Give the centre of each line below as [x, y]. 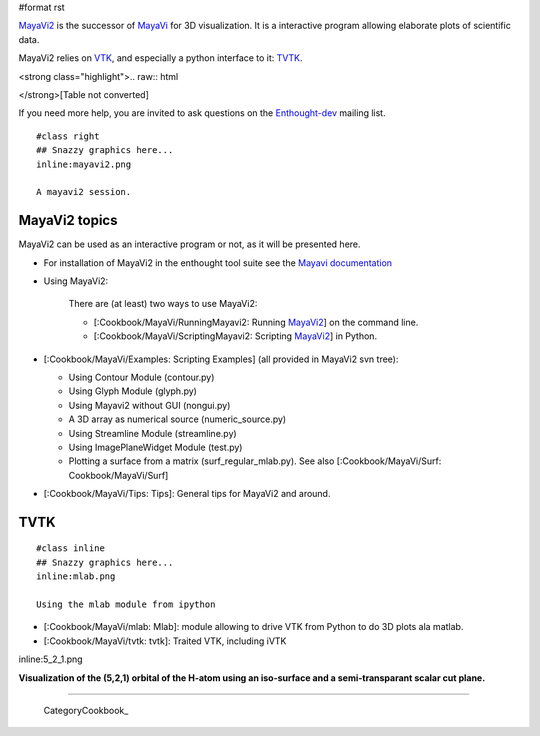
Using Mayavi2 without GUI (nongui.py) [149, 405]
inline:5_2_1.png [51, 659]
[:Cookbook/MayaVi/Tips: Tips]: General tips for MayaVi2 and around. [187, 494]
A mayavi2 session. [84, 192]
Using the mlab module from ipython [126, 604]
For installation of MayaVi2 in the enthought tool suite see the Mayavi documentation [218, 262]
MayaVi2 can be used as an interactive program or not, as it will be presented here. [189, 244]
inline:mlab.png [76, 576]
